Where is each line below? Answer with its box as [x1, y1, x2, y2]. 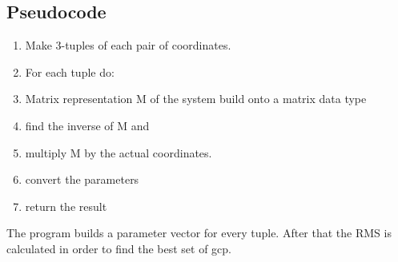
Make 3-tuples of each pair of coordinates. [25, 37, 231, 54]
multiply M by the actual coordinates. [25, 144, 212, 161]
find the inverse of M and [25, 117, 150, 133]
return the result [25, 197, 107, 214]
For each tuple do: [25, 63, 115, 80]
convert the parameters [25, 171, 139, 188]
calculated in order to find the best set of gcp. [6, 240, 232, 256]
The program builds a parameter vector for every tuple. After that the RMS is [6, 224, 392, 241]
